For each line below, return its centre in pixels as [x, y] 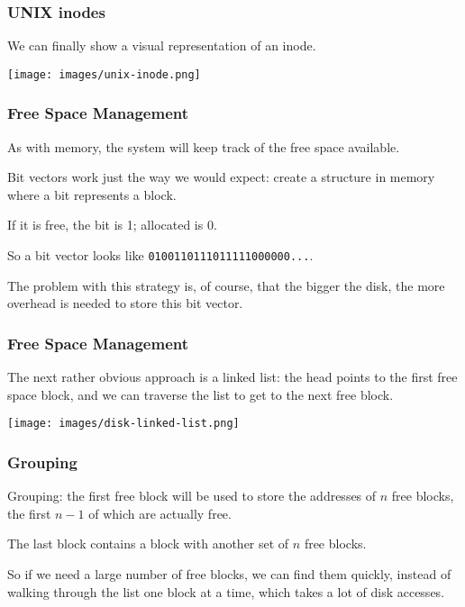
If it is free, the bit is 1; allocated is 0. [112, 225]
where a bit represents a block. [92, 194]
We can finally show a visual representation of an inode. [162, 45]
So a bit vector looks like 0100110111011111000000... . [160, 255]
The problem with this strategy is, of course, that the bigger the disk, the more [226, 285]
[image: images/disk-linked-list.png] [123, 424]
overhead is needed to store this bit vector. [125, 303]
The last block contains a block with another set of [148, 544]
